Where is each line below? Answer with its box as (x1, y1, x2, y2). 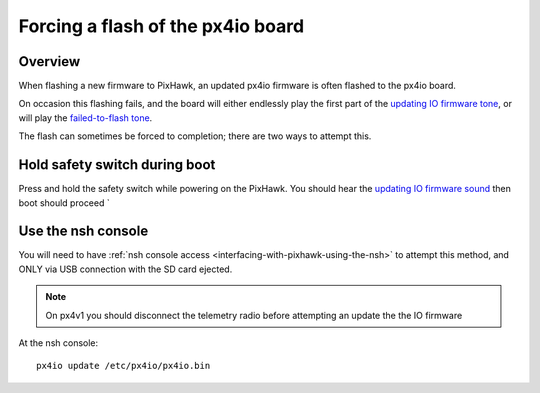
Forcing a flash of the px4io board (18, 15, 305, 37)
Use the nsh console (18, 223, 149, 240)
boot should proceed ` (18, 196, 110, 209)
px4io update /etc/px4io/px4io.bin (36, 360, 211, 372)
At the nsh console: (18, 337, 99, 349)
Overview (18, 53, 81, 70)
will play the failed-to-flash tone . (18, 111, 153, 124)
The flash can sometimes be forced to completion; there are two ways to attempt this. (18, 130, 372, 142)
